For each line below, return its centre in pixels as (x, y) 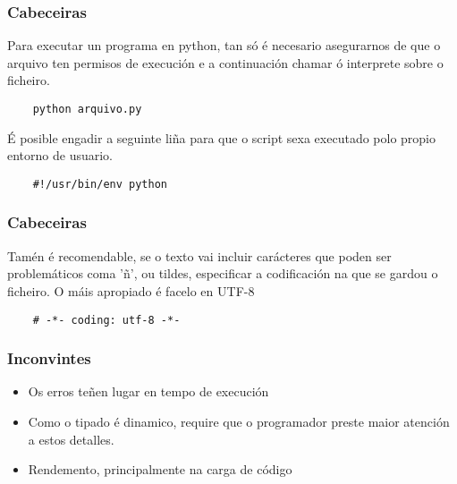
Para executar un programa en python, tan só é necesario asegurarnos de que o (224, 45)
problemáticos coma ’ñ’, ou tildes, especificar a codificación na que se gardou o (223, 273)
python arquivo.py (87, 109)
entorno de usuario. (60, 155)
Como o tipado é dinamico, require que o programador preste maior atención (239, 421)
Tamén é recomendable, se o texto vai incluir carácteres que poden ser (199, 255)
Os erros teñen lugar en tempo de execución (148, 391)
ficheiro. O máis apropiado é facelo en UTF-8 (131, 290)
